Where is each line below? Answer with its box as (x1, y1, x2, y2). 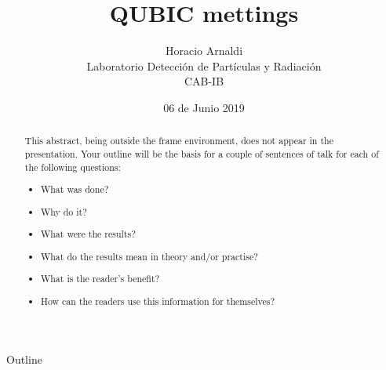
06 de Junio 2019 (163, 99, 245, 115)
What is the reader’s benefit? (41, 272, 160, 285)
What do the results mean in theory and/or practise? (41, 249, 258, 263)
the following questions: (24, 160, 121, 173)
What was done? (41, 183, 109, 196)
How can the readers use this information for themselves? (41, 294, 275, 307)
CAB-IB (184, 73, 224, 89)
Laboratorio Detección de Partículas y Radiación (86, 57, 322, 74)
